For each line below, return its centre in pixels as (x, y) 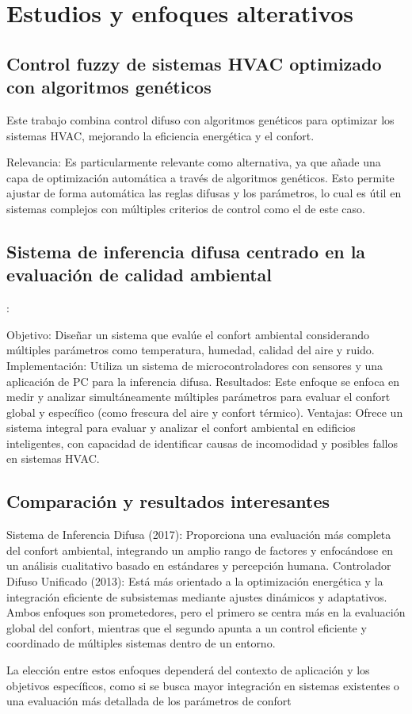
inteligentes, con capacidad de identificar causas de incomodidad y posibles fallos (202, 443)
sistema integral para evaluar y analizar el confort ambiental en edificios (181, 428)
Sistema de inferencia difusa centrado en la (186, 251)
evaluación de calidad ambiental (139, 275)
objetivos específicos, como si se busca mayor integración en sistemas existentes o (203, 685)
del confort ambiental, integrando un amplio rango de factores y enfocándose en (200, 550)
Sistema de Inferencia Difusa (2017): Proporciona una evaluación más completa (199, 535)
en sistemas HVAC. (53, 458)
